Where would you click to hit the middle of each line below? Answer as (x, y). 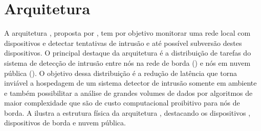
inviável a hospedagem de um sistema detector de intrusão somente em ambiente (130, 83)
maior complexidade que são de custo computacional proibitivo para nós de (122, 103)
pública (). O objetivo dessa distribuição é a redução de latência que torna (121, 73)
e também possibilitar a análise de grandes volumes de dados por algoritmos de (128, 93)
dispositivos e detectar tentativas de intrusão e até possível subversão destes (123, 43)
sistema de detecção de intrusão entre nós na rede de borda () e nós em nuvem (127, 62)
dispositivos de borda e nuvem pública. (65, 123)
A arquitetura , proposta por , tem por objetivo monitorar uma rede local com (127, 33)
